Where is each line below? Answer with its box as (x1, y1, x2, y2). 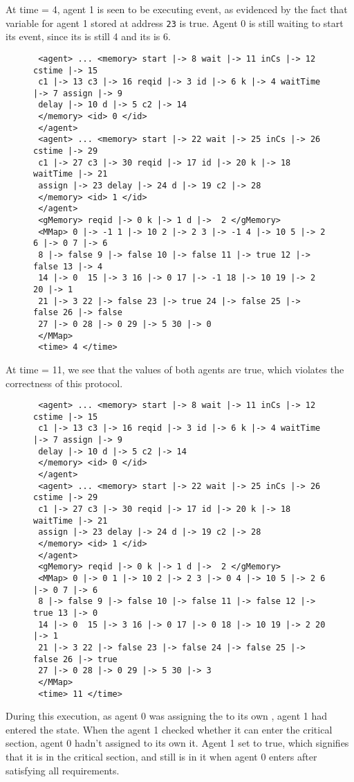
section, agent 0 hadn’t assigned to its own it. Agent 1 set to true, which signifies (6, 736, 349, 750)
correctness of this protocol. (6, 375, 123, 390)
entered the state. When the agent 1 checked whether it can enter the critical (6, 722, 333, 736)
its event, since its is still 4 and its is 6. (6, 29, 171, 44)
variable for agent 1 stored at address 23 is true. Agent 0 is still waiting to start (6, 15, 344, 30)
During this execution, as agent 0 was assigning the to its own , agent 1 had (6, 709, 327, 723)
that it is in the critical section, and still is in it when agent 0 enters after (6, 749, 317, 763)
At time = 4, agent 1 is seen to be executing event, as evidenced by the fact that (6, 2, 348, 16)
